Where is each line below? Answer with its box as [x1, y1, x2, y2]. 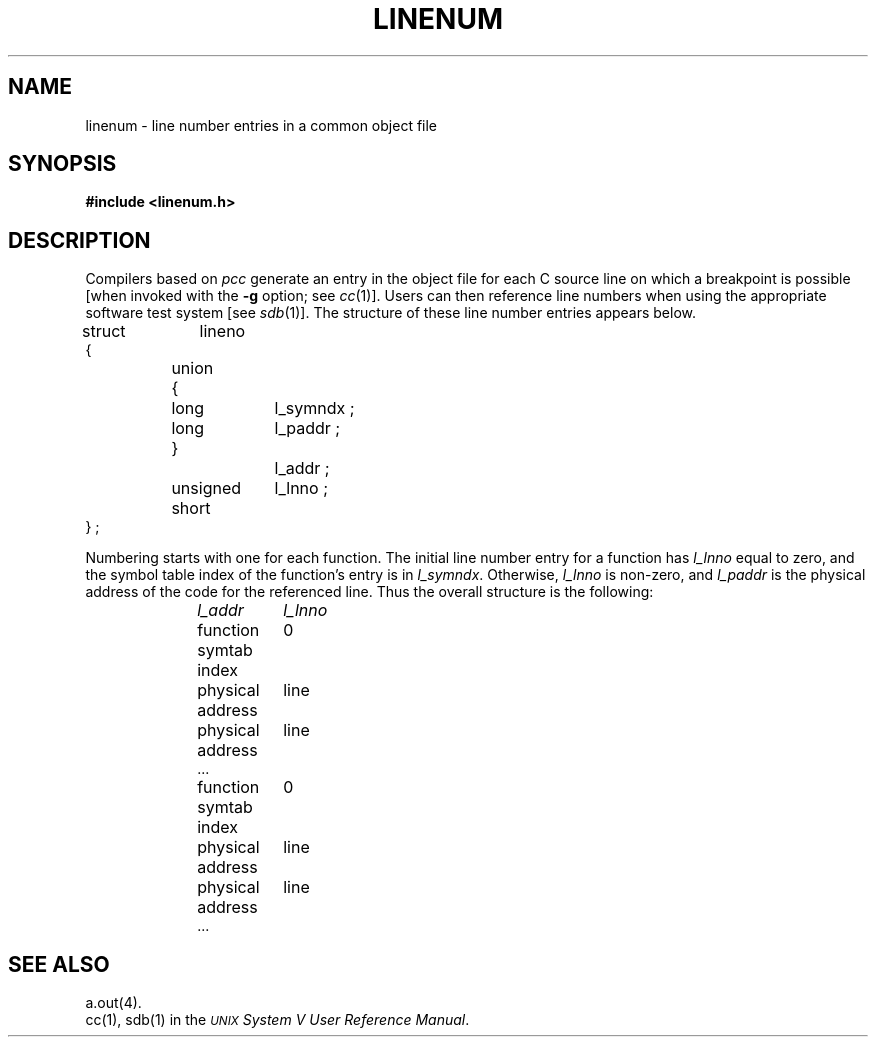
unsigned [171, 478, 242, 499]
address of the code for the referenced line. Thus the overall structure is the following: [85, 583, 654, 601]
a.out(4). [85, 994, 142, 1012]
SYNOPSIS [8, 151, 117, 177]
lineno [199, 321, 246, 342]
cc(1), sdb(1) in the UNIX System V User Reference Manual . [85, 1011, 470, 1029]
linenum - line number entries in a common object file [85, 116, 438, 134]
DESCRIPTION [8, 227, 151, 253]
